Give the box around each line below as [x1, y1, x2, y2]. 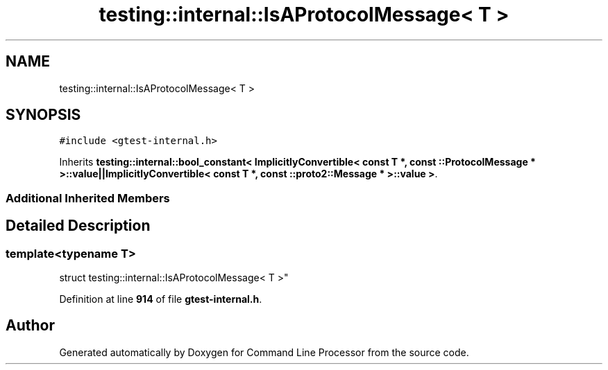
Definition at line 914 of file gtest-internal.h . [59, 293, 262, 306]
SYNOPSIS [6, 106, 81, 124]
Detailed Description [6, 217, 151, 235]
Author [6, 317, 55, 335]
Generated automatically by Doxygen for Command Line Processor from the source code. [59, 346, 469, 358]
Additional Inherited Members [6, 191, 170, 205]
